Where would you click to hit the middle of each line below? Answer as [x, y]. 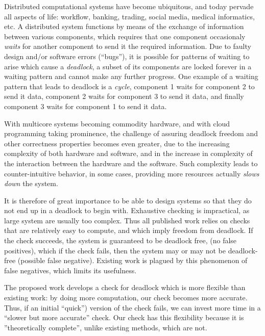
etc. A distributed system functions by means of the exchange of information [124, 26]
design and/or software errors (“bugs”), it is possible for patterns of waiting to [127, 56]
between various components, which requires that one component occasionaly [125, 36]
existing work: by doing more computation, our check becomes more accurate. [126, 298]
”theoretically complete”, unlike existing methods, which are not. [106, 327]
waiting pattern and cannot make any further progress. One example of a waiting [131, 76]
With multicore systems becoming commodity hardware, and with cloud [117, 123]
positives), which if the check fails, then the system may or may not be [115, 250]
